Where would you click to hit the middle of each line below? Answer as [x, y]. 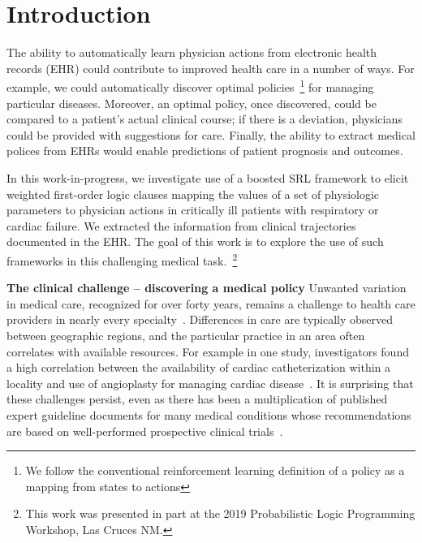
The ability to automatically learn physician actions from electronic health [192, 52]
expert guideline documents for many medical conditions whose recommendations [209, 414]
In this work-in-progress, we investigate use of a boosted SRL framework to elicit [208, 177]
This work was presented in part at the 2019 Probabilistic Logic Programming [220, 513]
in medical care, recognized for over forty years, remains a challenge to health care [211, 303]
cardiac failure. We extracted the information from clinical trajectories [181, 225]
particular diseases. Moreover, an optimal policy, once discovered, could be [192, 103]
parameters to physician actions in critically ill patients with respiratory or [193, 210]
